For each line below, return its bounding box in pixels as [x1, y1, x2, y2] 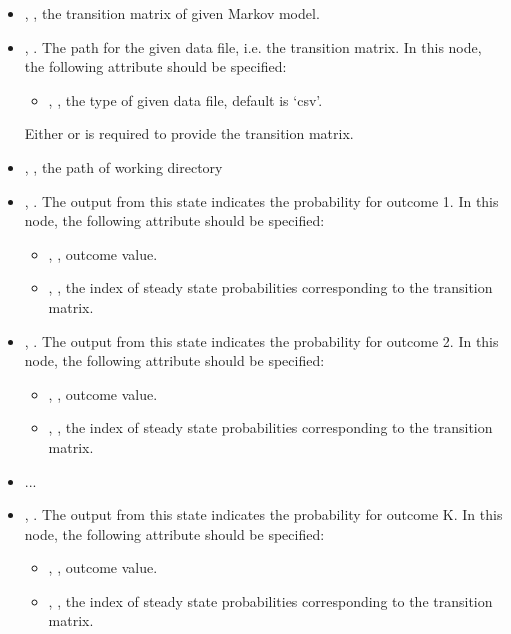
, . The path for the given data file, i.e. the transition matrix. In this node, [24, 36, 482, 57]
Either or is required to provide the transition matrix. [24, 123, 354, 144]
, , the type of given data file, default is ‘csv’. [48, 89, 323, 110]
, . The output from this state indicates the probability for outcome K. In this [24, 504, 503, 525]
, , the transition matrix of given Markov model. [24, 3, 320, 23]
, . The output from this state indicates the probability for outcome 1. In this [24, 190, 499, 211]
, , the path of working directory [24, 156, 223, 177]
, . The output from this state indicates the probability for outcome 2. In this [24, 330, 499, 351]
